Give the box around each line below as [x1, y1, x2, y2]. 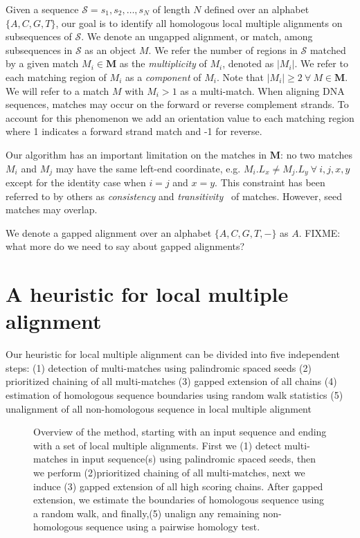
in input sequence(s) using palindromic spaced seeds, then [71, 451, 316, 466]
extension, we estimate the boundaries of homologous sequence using [33, 492, 325, 507]
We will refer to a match [6, 83, 109, 98]
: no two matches [280, 147, 352, 161]
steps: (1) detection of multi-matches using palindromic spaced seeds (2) [6, 360, 312, 375]
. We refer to [294, 56, 348, 71]
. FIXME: [298, 225, 341, 240]
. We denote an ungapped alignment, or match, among [81, 29, 313, 44]
